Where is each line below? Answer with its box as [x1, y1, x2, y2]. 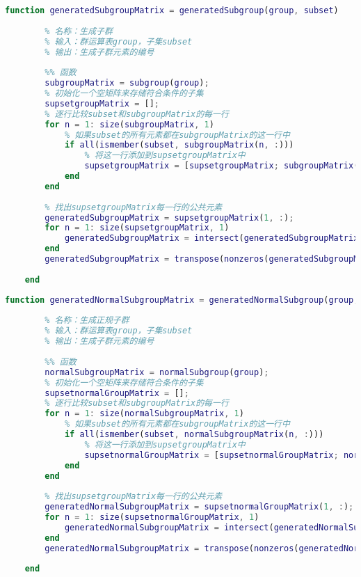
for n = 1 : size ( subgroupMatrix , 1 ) [45, 119, 214, 129]
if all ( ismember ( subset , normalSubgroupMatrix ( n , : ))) [64, 429, 324, 439]
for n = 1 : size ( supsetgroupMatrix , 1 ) [45, 223, 230, 233]
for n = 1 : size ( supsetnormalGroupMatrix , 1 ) [45, 512, 259, 522]
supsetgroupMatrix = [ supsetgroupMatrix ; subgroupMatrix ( [84, 161, 359, 171]
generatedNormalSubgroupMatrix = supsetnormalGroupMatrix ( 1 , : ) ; [45, 502, 354, 512]
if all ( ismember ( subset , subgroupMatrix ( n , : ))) [64, 140, 294, 150]
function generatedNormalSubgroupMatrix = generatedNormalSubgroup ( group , [5, 294, 359, 305]
